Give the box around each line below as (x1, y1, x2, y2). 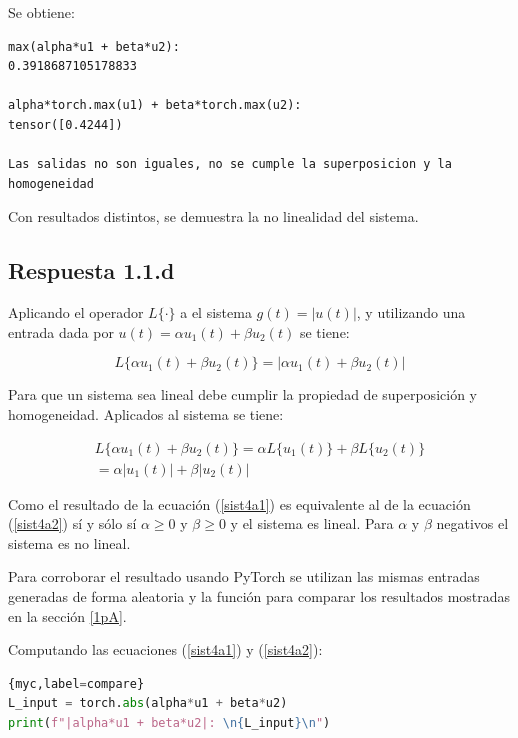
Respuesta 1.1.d (8, 255, 175, 286)
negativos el (436, 513, 509, 534)
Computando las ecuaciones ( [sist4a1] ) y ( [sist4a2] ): (8, 639, 323, 660)
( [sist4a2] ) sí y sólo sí (8, 513, 137, 534)
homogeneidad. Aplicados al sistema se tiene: (8, 403, 284, 424)
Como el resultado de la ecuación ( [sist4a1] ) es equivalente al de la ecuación (8, 493, 471, 514)
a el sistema (180, 302, 252, 323)
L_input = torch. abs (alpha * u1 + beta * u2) (8, 696, 288, 711)
